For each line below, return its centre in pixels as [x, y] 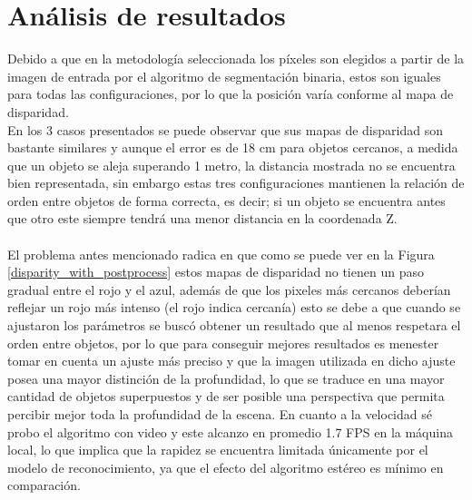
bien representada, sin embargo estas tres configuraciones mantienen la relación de [236, 183]
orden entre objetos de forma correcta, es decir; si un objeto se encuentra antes [226, 200]
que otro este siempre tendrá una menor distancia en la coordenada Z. [202, 218]
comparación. [44, 485]
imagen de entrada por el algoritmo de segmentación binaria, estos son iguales [224, 76]
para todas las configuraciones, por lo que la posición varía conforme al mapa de [231, 94]
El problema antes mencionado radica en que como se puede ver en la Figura [221, 254]
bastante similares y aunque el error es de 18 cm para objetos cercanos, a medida [233, 147]
